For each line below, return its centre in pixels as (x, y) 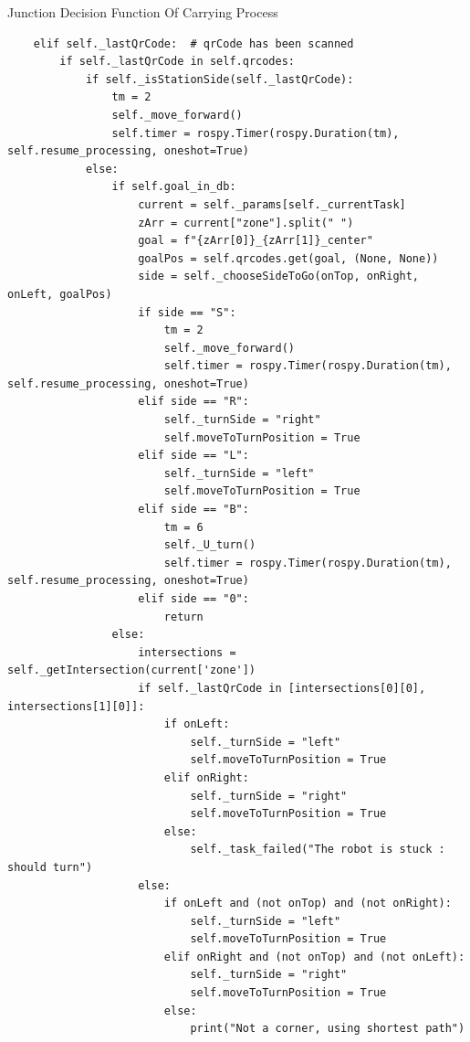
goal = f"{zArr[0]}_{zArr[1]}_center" (256, 241)
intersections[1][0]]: (76, 706)
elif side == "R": (193, 402)
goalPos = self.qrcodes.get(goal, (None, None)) (288, 258)
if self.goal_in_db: (174, 187)
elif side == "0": (193, 599)
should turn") (50, 867)
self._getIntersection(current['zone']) (132, 670)
